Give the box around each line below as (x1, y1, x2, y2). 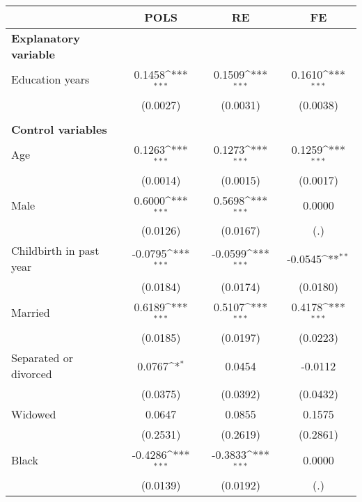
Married (11, 304, 50, 320)
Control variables (11, 120, 107, 137)
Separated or (11, 350, 73, 366)
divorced (11, 366, 52, 382)
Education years (11, 71, 90, 88)
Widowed (11, 406, 56, 423)
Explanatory (11, 30, 80, 46)
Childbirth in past (11, 242, 100, 259)
